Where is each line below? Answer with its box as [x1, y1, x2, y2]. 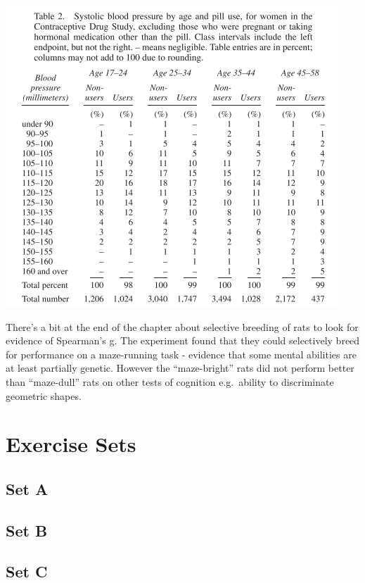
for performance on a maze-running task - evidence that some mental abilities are [6, 346, 357, 361]
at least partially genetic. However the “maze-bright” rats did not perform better [6, 361, 354, 375]
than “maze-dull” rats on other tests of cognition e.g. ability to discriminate [6, 374, 334, 389]
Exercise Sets [6, 430, 136, 458]
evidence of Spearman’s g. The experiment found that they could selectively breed [6, 333, 360, 348]
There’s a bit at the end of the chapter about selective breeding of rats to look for [6, 319, 359, 334]
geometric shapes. [6, 388, 82, 403]
